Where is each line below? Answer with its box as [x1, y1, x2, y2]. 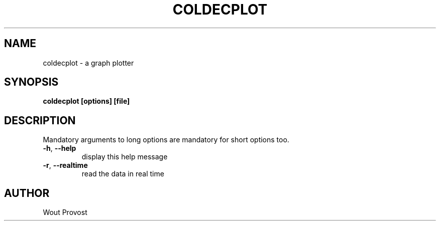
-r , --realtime [43, 161, 88, 170]
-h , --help [43, 144, 76, 153]
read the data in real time [81, 169, 164, 178]
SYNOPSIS [4, 76, 59, 89]
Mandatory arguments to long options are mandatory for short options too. [43, 135, 289, 144]
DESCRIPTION [4, 114, 76, 127]
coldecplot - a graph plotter [43, 58, 134, 67]
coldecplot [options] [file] [43, 97, 130, 106]
